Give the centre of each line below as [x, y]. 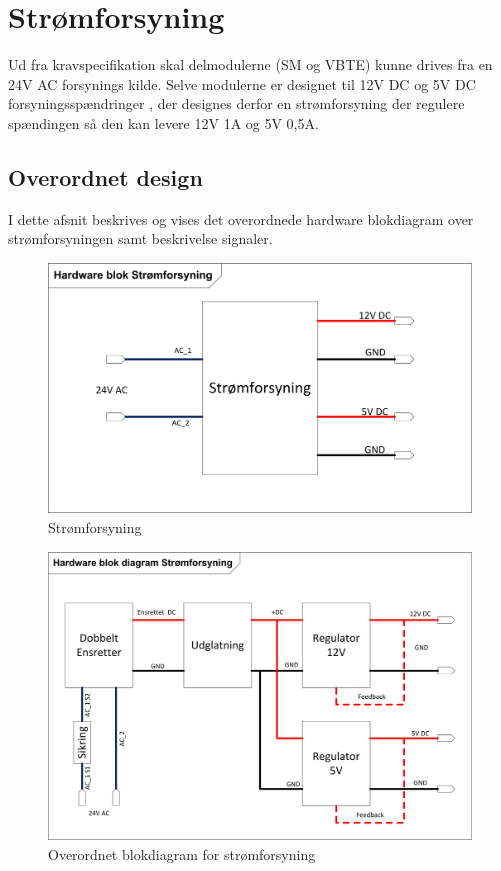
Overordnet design [105, 176]
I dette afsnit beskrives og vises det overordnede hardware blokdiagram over [241, 218]
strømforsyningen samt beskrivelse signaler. [140, 238]
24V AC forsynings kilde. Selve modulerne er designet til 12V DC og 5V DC [242, 83]
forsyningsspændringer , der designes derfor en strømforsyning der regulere [236, 103]
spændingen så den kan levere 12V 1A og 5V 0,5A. [163, 122]
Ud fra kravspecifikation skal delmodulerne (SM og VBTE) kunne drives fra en [250, 64]
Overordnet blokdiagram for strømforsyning [182, 853]
